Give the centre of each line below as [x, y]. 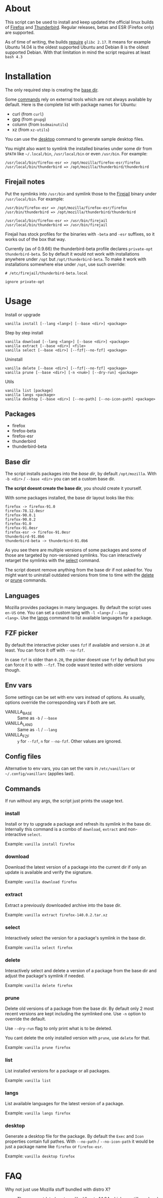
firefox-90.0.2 [20, 520]
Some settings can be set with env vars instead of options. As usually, [75, 697]
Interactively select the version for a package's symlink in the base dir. [76, 938]
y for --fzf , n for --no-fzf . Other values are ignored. [70, 741]
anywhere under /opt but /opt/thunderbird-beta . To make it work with [76, 259]
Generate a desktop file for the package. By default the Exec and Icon [74, 1136]
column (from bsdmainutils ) [40, 124]
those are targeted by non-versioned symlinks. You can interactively [73, 555]
